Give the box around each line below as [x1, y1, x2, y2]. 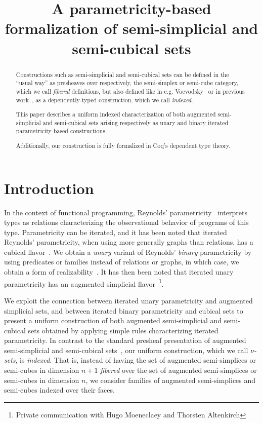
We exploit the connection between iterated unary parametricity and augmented [4, 295, 253, 305]
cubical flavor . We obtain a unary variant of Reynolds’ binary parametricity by [4, 246, 252, 257]
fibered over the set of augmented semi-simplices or [100, 365, 257, 375]
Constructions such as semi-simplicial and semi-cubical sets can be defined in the [16, 70, 229, 79]
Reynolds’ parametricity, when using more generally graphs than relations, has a [4, 237, 253, 247]
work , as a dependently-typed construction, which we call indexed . [16, 95, 193, 104]
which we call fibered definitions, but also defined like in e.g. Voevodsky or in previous [16, 87, 245, 95]
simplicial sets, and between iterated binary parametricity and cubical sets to [4, 305, 243, 316]
